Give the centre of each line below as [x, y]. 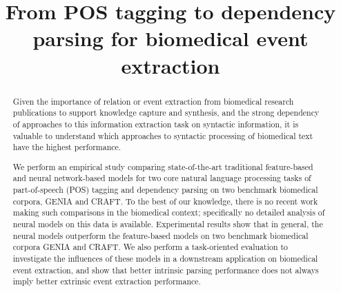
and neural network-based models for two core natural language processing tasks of [162, 178]
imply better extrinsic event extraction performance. [107, 281]
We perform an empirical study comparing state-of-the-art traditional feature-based [163, 166]
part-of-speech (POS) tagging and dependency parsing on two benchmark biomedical [165, 190]
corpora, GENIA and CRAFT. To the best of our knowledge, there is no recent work [165, 201]
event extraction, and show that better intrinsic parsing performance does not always [166, 270]
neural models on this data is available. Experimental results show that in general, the [168, 224]
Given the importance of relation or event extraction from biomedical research [153, 101]
